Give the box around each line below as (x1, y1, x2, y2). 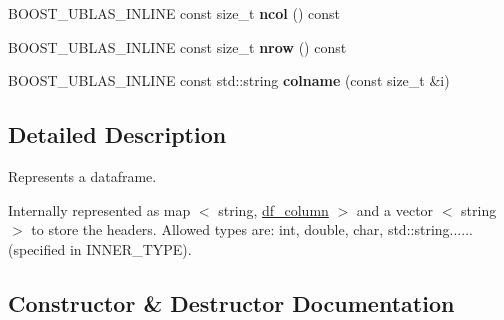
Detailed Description (8, 119, 227, 150)
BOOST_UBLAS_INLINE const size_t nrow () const (8, 36, 347, 57)
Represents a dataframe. (8, 165, 157, 186)
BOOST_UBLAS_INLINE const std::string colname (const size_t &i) (8, 70, 450, 91)
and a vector (356, 199, 434, 220)
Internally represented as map (8, 199, 191, 220)
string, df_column (218, 199, 329, 220)
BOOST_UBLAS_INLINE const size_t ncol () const (8, 3, 340, 23)
